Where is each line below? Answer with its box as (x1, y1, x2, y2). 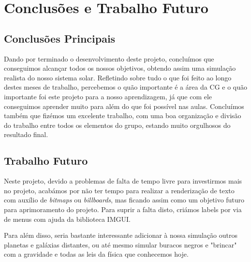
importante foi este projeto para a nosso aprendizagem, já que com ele (4, 91, 212, 101)
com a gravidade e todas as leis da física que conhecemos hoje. (4, 249, 189, 259)
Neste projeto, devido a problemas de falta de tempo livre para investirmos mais (4, 176, 242, 186)
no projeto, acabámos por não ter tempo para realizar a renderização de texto (4, 185, 235, 195)
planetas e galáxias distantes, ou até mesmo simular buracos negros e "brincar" (4, 239, 237, 249)
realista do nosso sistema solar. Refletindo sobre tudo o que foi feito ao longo (4, 72, 232, 82)
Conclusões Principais (4, 31, 116, 46)
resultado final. (4, 129, 48, 139)
